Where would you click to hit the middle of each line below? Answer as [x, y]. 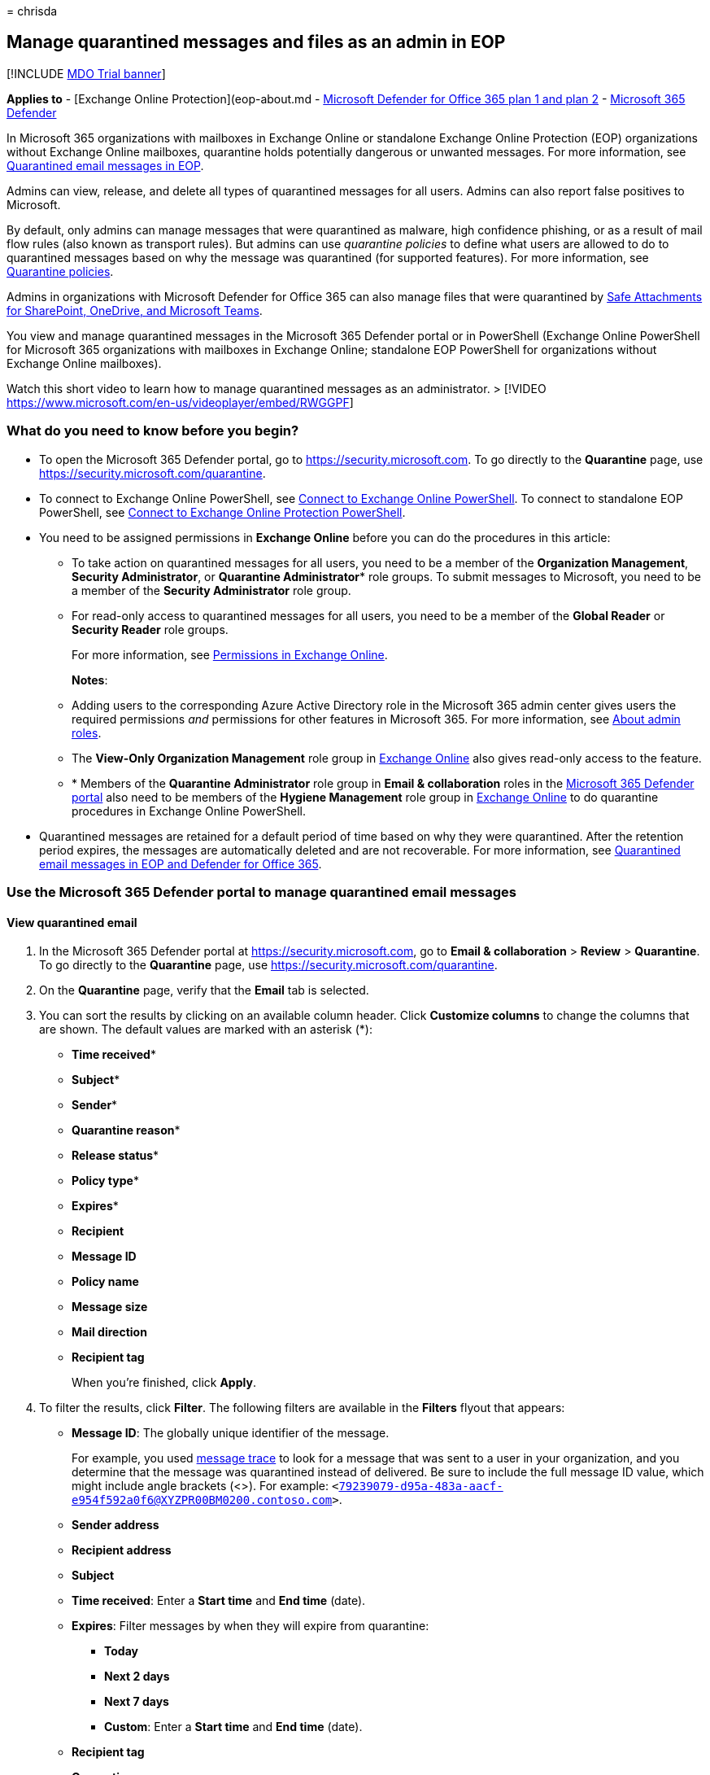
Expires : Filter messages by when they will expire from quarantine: [250, 1626]
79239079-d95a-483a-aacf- [421, 1486]
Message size [110, 1307]
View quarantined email [72, 922]
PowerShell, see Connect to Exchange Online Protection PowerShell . [222, 512]
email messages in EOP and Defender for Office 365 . [181, 863]
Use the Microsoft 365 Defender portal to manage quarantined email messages [261, 892]
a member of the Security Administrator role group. [211, 590]
